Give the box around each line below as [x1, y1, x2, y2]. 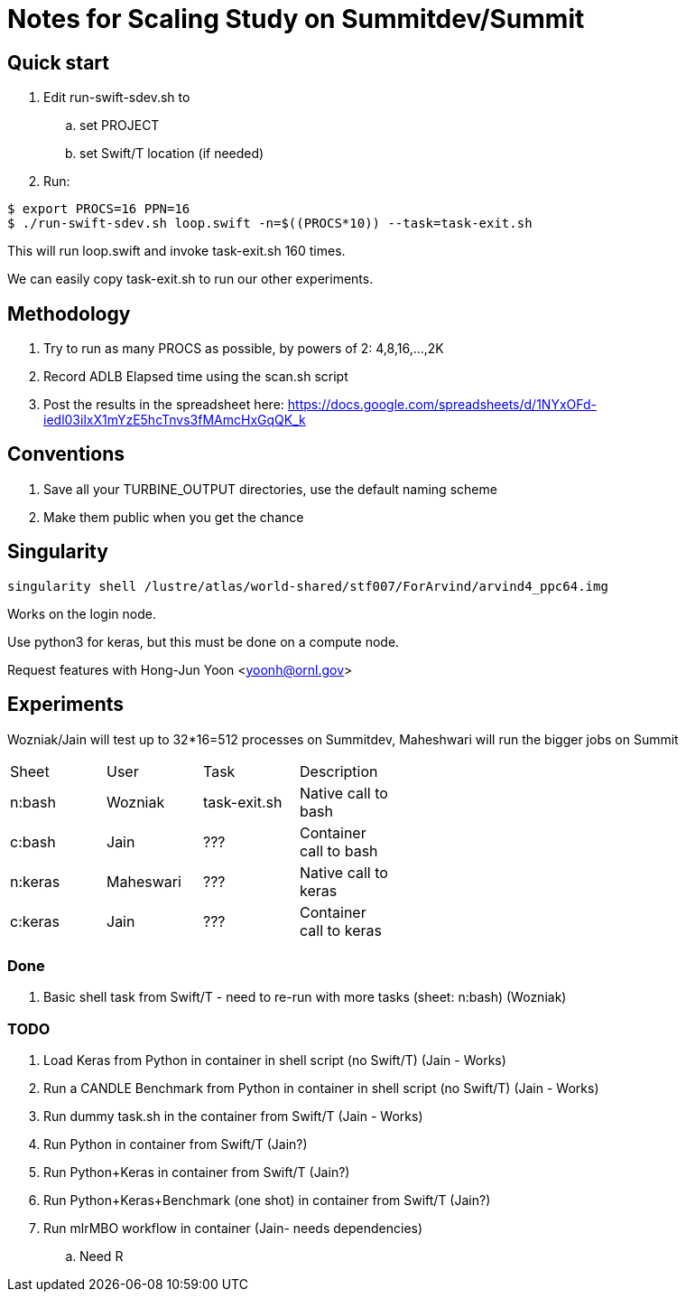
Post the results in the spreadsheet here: [43, 397, 284, 413]
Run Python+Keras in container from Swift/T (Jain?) [43, 1164, 350, 1181]
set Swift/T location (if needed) [79, 145, 264, 162]
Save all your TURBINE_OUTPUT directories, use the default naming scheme [43, 481, 497, 497]
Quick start [7, 51, 109, 74]
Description [300, 762, 378, 780]
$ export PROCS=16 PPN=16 [7, 201, 190, 217]
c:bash [10, 832, 56, 851]
